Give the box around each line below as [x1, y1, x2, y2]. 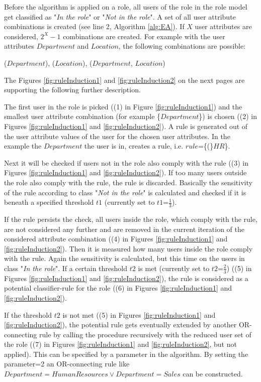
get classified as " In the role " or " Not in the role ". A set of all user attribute [4, 11, 236, 22]
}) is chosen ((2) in [199, 111, 257, 121]
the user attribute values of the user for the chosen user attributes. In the [4, 131, 230, 141]
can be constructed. [183, 368, 243, 379]
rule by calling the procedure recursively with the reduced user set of [39, 329, 251, 339]
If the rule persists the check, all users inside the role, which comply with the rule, [4, 213, 257, 224]
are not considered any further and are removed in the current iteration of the [4, 223, 245, 234]
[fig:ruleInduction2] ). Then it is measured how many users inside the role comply [4, 243, 253, 253]
